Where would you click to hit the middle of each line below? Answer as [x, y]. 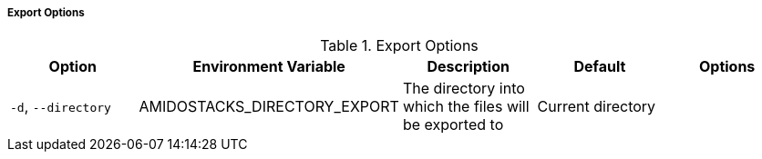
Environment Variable [269, 67]
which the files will [466, 107]
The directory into [463, 89]
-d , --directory [61, 107]
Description [468, 67]
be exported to [453, 125]
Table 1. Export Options [399, 46]
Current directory [597, 107]
